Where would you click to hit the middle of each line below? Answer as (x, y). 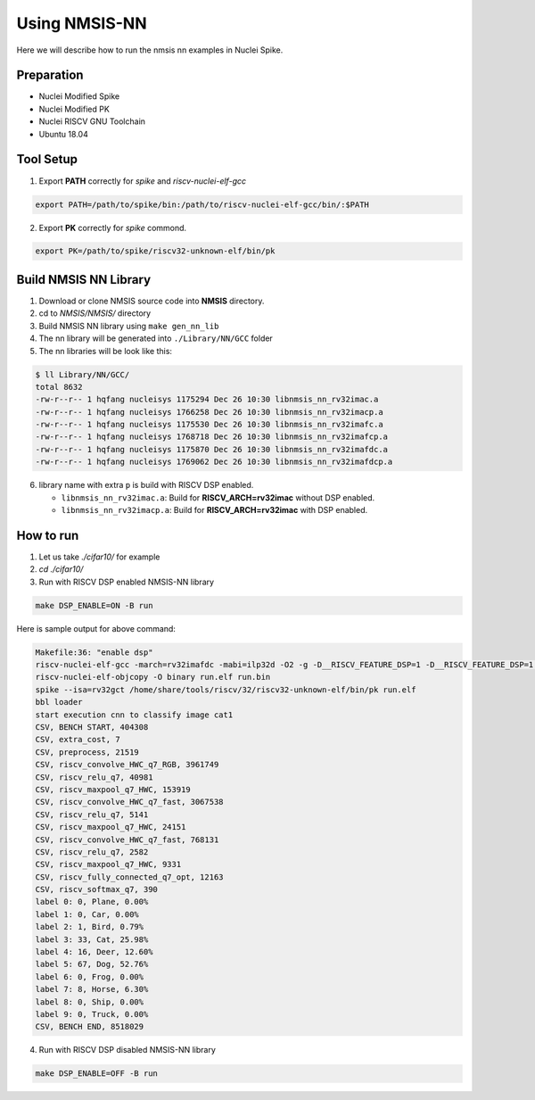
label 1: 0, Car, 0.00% (87, 914)
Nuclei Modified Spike (79, 96)
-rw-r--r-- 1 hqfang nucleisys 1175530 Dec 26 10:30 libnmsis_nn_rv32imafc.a (209, 425)
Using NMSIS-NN (82, 23)
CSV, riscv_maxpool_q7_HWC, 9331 (108, 864)
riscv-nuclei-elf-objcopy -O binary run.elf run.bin (153, 677)
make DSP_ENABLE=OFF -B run (96, 1074)
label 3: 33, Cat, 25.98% (92, 939)
